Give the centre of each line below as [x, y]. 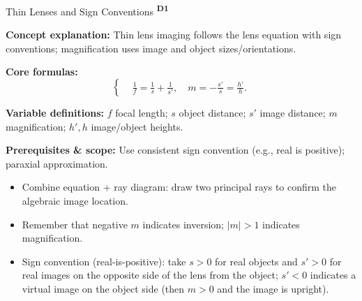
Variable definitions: [55, 113]
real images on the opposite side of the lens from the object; [150, 275]
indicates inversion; [183, 224]
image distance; [293, 113]
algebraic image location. [75, 200]
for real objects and [256, 261]
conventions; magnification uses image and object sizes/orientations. [151, 48]
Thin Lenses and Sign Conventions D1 [87, 10]
